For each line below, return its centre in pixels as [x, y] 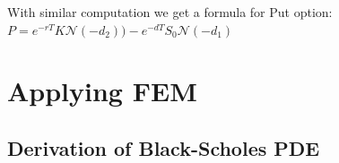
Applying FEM [102, 91]
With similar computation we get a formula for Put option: [170, 12]
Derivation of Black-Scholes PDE [164, 147]
